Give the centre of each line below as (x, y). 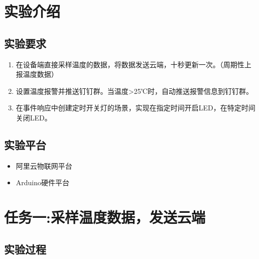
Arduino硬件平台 (43, 182)
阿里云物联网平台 (44, 165)
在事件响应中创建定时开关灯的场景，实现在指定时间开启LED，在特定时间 (136, 108)
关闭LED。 (34, 117)
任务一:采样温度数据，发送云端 (105, 217)
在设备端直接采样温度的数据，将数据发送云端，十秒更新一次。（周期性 (130, 64)
